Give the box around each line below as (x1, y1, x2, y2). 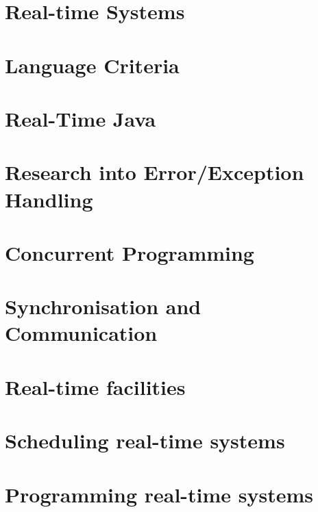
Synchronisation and (5, 292, 201, 320)
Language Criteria (5, 51, 180, 79)
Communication (5, 319, 158, 347)
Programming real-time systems (5, 480, 314, 508)
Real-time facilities (5, 372, 186, 400)
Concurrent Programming (5, 238, 254, 266)
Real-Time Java (5, 104, 156, 132)
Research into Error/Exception (5, 158, 304, 186)
